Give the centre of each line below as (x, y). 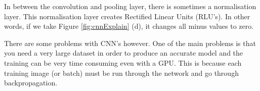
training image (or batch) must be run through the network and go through (121, 73)
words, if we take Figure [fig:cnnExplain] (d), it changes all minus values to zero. (129, 26)
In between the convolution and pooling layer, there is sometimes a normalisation (130, 6)
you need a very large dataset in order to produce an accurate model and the (124, 53)
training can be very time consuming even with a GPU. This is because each (123, 62)
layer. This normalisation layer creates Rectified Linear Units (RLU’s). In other (127, 16)
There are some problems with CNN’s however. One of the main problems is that (130, 43)
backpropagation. (31, 83)
